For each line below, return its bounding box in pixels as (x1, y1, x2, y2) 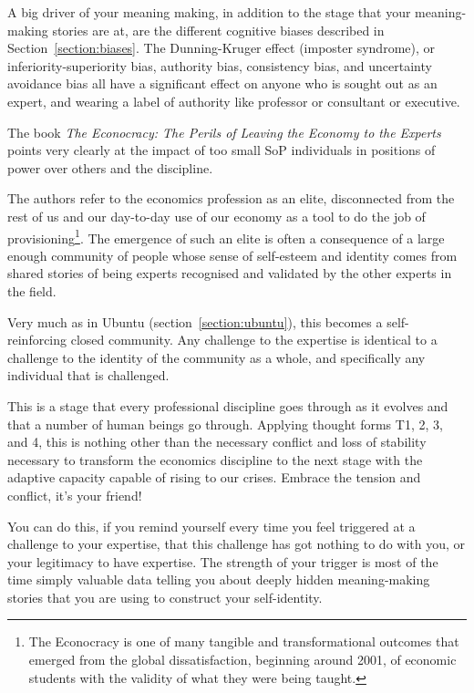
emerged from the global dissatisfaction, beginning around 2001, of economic (28, 650, 457, 669)
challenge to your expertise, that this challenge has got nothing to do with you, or (7, 534, 466, 553)
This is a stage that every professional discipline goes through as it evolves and (7, 396, 448, 415)
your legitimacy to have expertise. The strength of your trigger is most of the (7, 552, 438, 571)
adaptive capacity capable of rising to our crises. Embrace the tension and (7, 468, 421, 487)
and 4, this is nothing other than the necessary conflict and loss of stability (7, 432, 427, 451)
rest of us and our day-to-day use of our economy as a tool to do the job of (7, 206, 426, 225)
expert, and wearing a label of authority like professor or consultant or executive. (7, 91, 460, 110)
